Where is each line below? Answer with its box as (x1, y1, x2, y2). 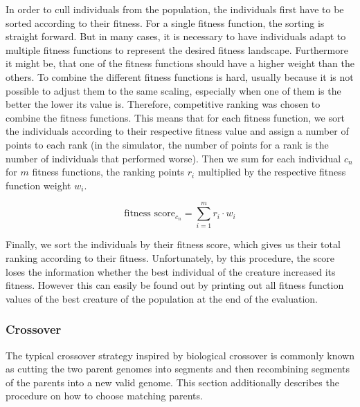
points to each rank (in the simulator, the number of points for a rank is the (6, 137, 329, 151)
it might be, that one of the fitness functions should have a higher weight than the (6, 56, 354, 70)
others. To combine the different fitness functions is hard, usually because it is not (6, 69, 354, 84)
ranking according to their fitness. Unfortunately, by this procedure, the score (6, 251, 335, 265)
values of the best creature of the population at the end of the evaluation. (6, 291, 318, 305)
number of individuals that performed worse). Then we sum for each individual (6, 151, 341, 165)
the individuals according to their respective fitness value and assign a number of (6, 124, 349, 138)
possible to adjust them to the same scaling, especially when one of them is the (6, 83, 341, 97)
